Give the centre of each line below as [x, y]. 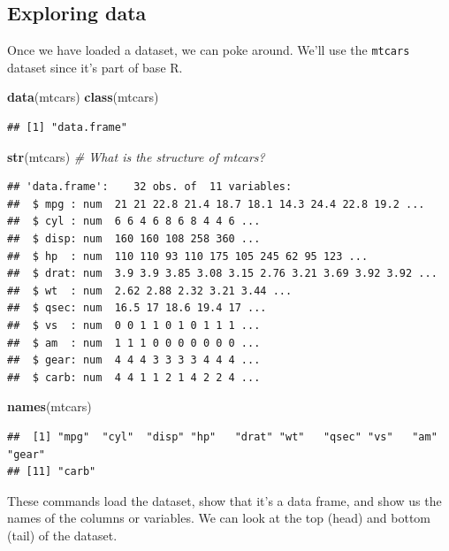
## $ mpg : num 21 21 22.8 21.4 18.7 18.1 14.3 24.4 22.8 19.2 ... [216, 204]
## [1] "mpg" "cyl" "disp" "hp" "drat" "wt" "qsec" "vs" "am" [222, 436]
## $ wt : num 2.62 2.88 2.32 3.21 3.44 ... [150, 291]
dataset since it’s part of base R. [95, 67]
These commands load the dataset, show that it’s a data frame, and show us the [224, 500]
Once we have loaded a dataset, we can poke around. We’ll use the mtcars [209, 50]
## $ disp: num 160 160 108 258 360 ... [134, 239]
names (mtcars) [49, 406]
